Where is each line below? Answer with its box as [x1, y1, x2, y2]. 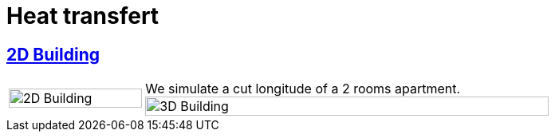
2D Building [6, 44, 100, 65]
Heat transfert [6, 2, 159, 30]
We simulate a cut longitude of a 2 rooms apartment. [145, 81, 461, 97]
